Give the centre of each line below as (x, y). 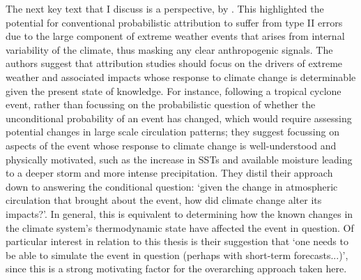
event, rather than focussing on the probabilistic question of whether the (161, 104)
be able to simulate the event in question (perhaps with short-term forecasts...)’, (177, 255)
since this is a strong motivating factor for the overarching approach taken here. (176, 268)
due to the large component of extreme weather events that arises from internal (175, 36)
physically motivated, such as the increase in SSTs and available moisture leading (179, 159)
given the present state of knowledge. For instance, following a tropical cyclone (174, 90)
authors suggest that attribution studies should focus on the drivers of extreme (174, 63)
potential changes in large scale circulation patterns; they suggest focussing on (172, 132)
